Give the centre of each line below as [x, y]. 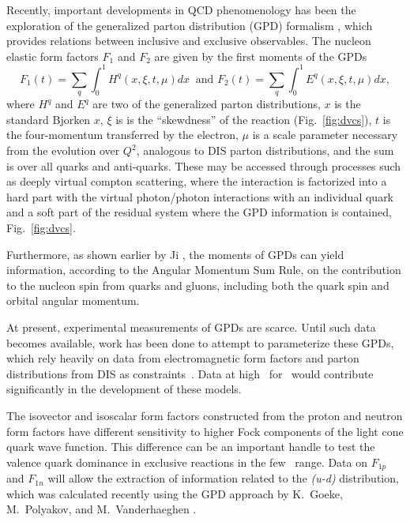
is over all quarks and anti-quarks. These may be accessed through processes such [204, 165]
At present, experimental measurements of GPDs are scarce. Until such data [191, 327]
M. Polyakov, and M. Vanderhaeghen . [102, 509]
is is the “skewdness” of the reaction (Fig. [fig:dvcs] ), [244, 119]
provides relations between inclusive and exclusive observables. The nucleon [189, 41]
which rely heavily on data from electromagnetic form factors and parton [183, 358]
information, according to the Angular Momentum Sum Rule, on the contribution [204, 270]
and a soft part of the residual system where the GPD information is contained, [199, 212]
